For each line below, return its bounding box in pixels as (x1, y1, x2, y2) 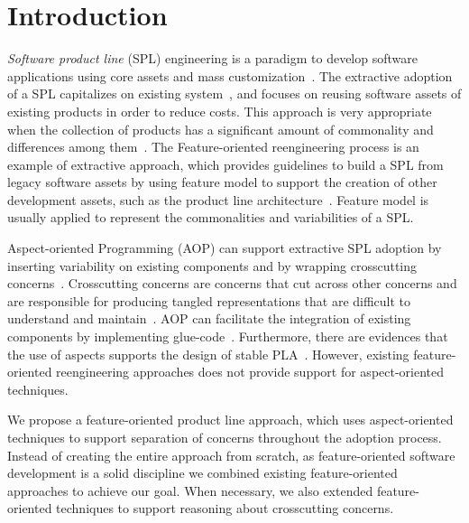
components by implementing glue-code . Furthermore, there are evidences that (7, 327, 448, 346)
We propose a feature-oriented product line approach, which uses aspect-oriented (7, 410, 454, 429)
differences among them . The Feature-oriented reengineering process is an (7, 137, 419, 156)
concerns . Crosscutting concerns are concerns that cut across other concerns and (7, 274, 457, 293)
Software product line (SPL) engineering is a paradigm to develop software (7, 49, 418, 68)
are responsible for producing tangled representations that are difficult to (7, 291, 411, 310)
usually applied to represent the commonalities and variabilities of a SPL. (7, 208, 414, 227)
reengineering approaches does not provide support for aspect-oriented (56, 362, 445, 381)
